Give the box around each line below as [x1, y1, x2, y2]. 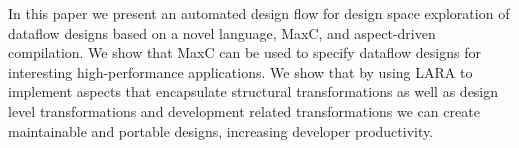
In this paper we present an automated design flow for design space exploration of [8, 3, 510, 23]
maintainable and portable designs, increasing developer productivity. [8, 120, 434, 141]
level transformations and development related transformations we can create [8, 100, 480, 121]
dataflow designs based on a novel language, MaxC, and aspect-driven [8, 22, 436, 43]
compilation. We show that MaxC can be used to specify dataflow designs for [8, 42, 481, 63]
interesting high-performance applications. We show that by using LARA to [8, 61, 473, 82]
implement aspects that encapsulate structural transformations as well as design [8, 81, 499, 102]
